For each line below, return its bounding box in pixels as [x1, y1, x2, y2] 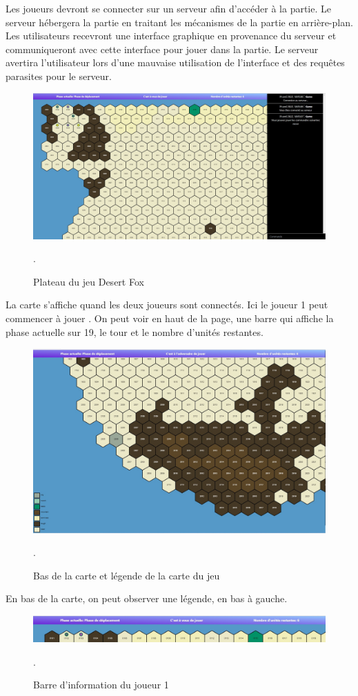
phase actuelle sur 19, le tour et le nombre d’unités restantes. [6, 324, 263, 339]
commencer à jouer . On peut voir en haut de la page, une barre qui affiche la [6, 310, 334, 325]
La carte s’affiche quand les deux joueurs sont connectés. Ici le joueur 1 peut [6, 297, 328, 312]
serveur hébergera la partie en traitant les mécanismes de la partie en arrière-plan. [6, 14, 353, 29]
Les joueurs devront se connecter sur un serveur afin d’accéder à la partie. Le [6, 1, 331, 15]
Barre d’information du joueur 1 [33, 677, 169, 692]
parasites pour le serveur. [6, 68, 112, 83]
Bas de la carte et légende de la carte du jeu [33, 568, 220, 582]
